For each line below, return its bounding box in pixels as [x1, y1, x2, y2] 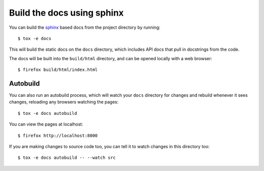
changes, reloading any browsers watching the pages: [9, 99, 119, 105]
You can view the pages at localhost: [9, 121, 83, 127]
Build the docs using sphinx [9, 7, 124, 18]
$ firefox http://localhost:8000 [18, 132, 98, 138]
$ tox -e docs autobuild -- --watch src [18, 155, 116, 161]
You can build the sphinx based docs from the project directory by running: [9, 24, 161, 30]
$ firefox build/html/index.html [18, 67, 98, 73]
